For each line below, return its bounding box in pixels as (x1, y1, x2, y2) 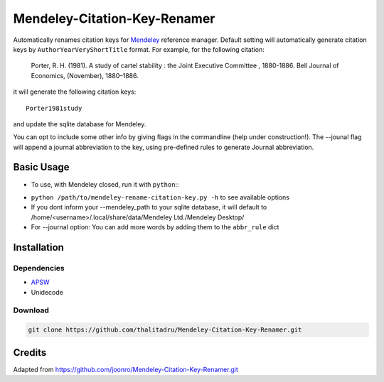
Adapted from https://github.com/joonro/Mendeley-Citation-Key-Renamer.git (13, 365, 238, 373)
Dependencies (13, 263, 65, 273)
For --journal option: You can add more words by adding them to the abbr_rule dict (31, 223, 279, 231)
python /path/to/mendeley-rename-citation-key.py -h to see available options (31, 192, 289, 202)
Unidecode (31, 288, 63, 296)
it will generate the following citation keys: (13, 87, 137, 96)
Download (13, 305, 50, 315)
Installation (13, 241, 64, 253)
